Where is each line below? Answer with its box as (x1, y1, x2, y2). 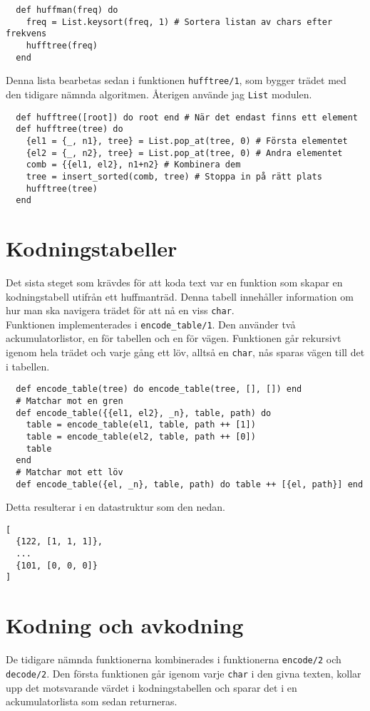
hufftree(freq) (26, 40, 98, 51)
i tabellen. (6, 358, 50, 373)
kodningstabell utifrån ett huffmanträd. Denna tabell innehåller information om (6, 289, 354, 303)
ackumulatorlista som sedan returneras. (6, 694, 178, 709)
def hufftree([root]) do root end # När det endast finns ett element (16, 112, 358, 123)
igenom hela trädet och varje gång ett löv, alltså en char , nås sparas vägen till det (6, 345, 365, 360)
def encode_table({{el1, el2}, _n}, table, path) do (16, 408, 272, 418)
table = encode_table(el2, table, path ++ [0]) (26, 431, 256, 442)
